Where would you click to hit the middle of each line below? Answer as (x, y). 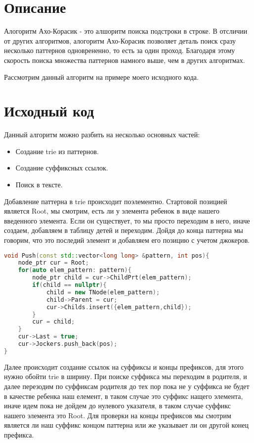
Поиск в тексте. (39, 184)
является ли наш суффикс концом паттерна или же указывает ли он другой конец (126, 425)
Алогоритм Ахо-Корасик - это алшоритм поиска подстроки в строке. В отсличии (126, 31)
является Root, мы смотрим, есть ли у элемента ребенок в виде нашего (112, 211)
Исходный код (49, 111)
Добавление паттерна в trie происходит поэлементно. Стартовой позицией (116, 201)
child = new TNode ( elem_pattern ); (103, 292)
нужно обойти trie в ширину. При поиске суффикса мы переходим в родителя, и (126, 376)
